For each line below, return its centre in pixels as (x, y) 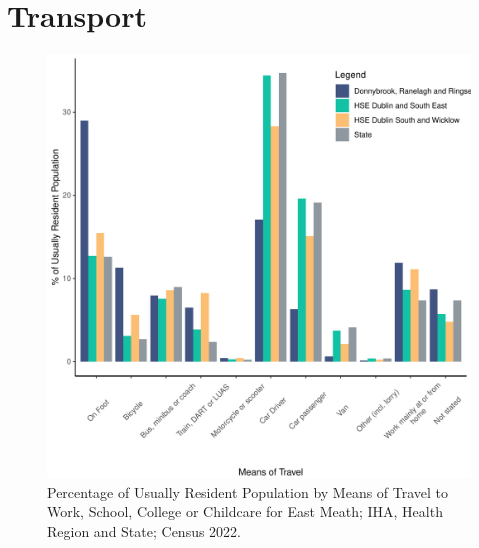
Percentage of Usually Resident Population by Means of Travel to (248, 491)
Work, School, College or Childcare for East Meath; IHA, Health (245, 511)
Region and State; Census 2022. (144, 530)
